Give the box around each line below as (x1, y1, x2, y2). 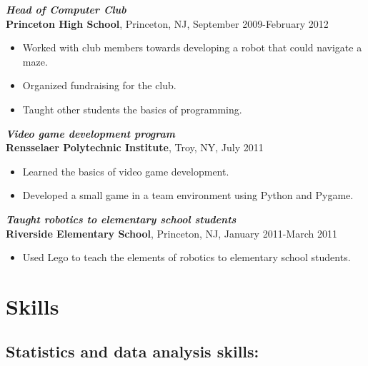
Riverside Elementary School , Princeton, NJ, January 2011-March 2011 (6, 225, 337, 240)
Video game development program (6, 126, 175, 141)
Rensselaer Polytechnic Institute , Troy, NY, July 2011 (6, 140, 264, 155)
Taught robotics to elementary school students (6, 211, 237, 226)
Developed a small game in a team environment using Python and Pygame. (22, 188, 354, 203)
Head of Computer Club (6, 2, 126, 16)
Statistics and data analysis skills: (6, 340, 259, 362)
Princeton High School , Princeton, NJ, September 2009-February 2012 (6, 16, 329, 31)
